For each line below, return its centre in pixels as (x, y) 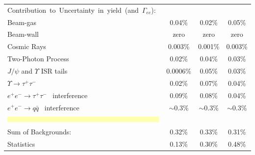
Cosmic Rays (27, 46)
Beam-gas (22, 22)
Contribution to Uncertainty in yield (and (73, 10)
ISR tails (54, 70)
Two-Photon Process (38, 59)
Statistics (21, 144)
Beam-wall (23, 34)
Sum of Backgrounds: (39, 132)
